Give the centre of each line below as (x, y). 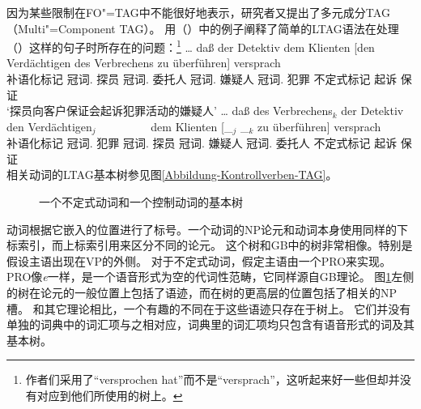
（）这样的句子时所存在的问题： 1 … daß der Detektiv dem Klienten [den (191, 46)
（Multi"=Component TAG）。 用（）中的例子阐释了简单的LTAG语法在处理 (203, 28)
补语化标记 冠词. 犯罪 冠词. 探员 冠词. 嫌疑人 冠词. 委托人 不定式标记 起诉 (202, 143)
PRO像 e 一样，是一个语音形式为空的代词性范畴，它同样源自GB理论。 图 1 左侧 (210, 277)
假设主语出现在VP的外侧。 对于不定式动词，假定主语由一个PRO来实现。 (199, 260)
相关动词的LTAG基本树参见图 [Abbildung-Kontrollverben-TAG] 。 (172, 175)
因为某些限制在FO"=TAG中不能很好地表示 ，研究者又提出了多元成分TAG (198, 12)
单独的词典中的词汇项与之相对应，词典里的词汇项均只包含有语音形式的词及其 (210, 324)
